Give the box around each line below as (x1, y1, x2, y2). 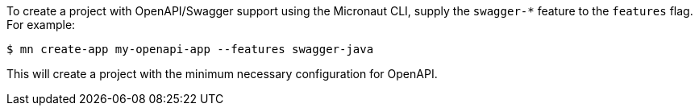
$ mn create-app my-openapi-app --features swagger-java (6, 43, 374, 56)
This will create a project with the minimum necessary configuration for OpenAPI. (6, 67, 438, 81)
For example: (6, 18, 76, 31)
